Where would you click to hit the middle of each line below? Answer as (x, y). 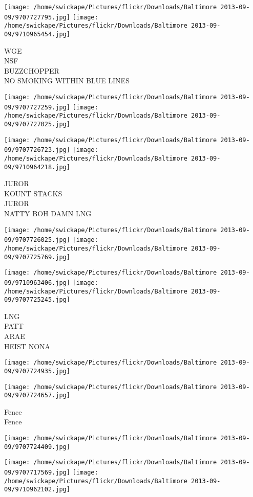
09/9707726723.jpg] (37, 150)
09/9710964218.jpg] (37, 167)
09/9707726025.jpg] (37, 240)
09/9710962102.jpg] (37, 490)
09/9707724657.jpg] (37, 396)
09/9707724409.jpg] (37, 447)
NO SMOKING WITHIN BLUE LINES (67, 81)
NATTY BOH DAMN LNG (48, 213)
